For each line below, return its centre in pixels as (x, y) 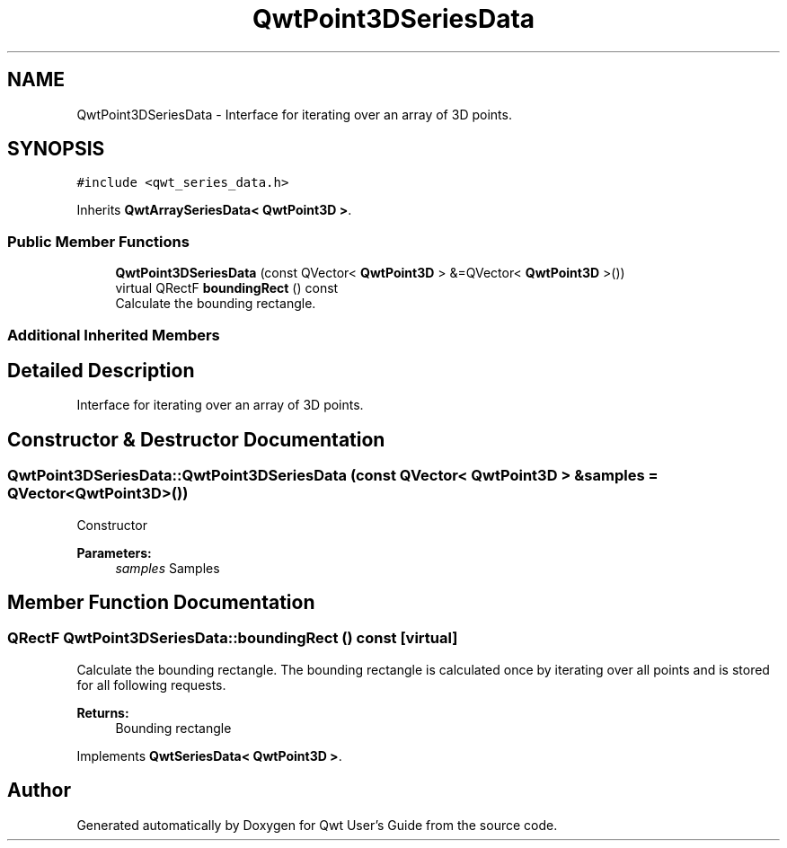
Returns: (103, 712)
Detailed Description (101, 370)
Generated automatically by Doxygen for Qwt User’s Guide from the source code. (317, 825)
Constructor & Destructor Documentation (196, 439)
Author (39, 791)
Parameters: (114, 552)
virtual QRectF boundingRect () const (227, 288)
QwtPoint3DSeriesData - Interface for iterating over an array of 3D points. (294, 114)
